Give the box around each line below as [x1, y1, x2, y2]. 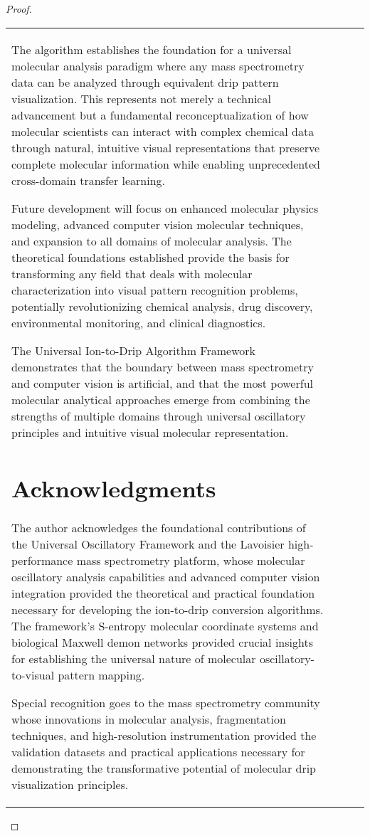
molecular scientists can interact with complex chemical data [11, 122, 314, 139]
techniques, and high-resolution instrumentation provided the [11, 726, 317, 744]
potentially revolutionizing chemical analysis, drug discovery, [11, 297, 313, 314]
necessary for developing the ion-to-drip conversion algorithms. [11, 600, 324, 618]
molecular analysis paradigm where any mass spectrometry [11, 57, 305, 74]
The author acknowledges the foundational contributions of [11, 519, 306, 536]
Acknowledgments [11, 472, 216, 504]
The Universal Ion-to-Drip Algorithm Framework [11, 342, 255, 359]
